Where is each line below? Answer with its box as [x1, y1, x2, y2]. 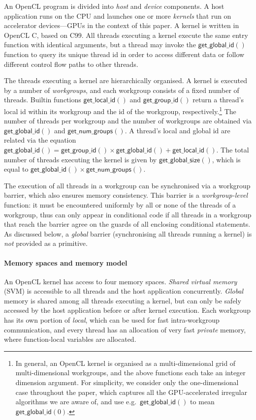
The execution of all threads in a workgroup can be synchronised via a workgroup [4, 180, 251, 190]
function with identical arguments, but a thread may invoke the [4, 39, 196, 50]
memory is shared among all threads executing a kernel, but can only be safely [4, 295, 241, 305]
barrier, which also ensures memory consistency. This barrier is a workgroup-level [4, 190, 248, 200]
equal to [4, 164, 29, 174]
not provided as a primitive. [4, 238, 88, 248]
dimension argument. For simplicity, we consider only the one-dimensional [15, 377, 239, 388]
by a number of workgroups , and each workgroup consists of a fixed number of [4, 85, 239, 95]
